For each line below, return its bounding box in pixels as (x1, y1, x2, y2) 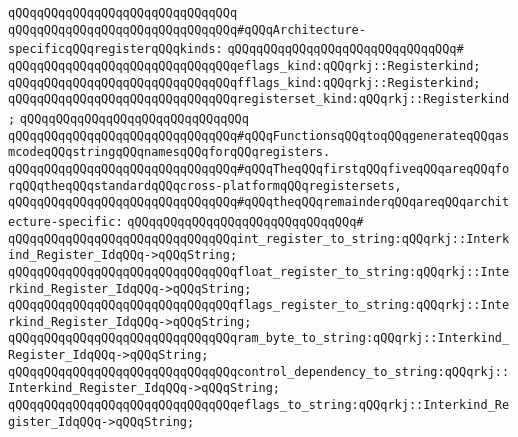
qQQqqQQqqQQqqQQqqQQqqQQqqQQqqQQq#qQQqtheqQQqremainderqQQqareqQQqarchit (8, 195, 510, 210)
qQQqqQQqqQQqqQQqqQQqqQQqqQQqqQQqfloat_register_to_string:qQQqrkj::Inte (8, 264, 510, 279)
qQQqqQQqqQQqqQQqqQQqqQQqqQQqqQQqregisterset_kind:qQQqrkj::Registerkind (8, 92, 510, 107)
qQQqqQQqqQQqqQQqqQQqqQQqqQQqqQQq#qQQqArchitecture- (8, 22, 366, 37)
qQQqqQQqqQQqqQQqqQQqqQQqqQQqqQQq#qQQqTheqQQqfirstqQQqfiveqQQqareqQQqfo (8, 161, 510, 176)
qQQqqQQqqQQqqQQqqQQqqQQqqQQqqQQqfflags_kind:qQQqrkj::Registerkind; (8, 75, 481, 90)
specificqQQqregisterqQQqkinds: (8, 42, 223, 57)
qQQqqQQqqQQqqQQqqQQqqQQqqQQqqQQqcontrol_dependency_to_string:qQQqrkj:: (8, 364, 510, 379)
